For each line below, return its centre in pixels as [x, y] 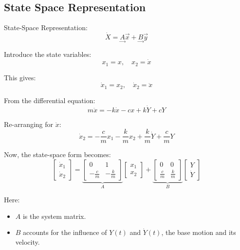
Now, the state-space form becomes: [57, 154]
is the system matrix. [54, 216]
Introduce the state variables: [48, 54]
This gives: [20, 77]
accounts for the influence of [65, 232]
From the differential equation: [50, 100]
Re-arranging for [29, 124]
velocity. [28, 242]
